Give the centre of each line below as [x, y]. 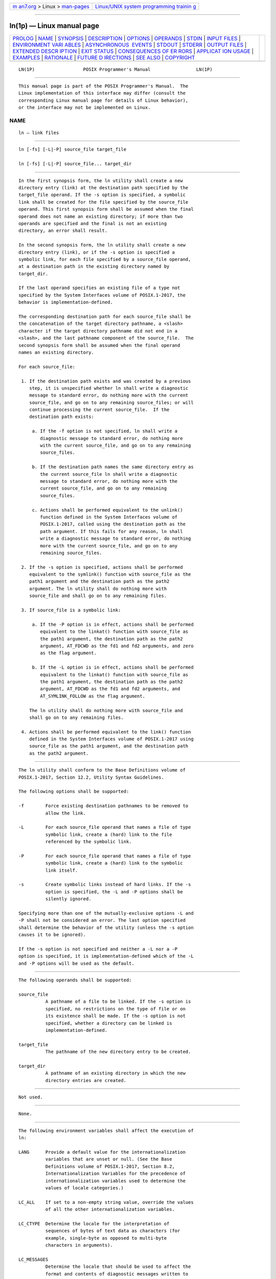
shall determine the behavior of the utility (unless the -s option [106, 928]
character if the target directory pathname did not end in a [98, 331]
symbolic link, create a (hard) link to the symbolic [114, 863]
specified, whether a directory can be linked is [109, 1023]
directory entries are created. [86, 1080]
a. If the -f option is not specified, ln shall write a [105, 431]
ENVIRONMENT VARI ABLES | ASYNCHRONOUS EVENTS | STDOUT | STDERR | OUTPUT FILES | [130, 45]
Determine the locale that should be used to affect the [118, 1267]
